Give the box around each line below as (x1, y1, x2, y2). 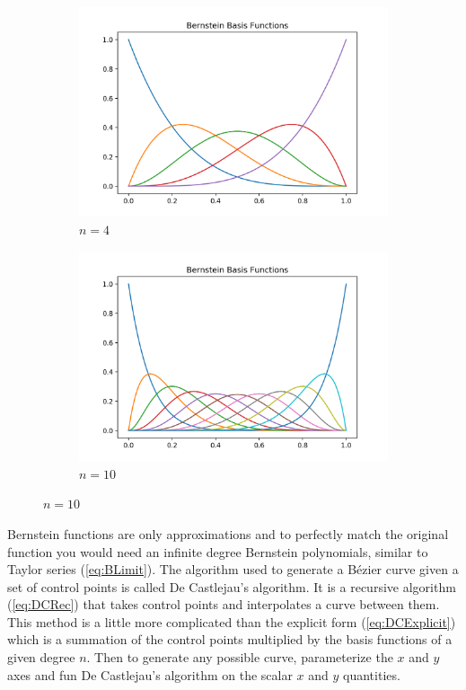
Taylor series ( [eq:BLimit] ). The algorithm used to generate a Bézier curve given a (7, 560, 459, 579)
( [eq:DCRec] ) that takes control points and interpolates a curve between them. (7, 595, 440, 614)
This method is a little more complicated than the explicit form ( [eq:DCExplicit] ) (7, 612, 456, 631)
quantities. (343, 665, 400, 684)
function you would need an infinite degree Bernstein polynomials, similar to (7, 542, 428, 561)
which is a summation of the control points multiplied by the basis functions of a (7, 630, 453, 649)
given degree (7, 648, 75, 667)
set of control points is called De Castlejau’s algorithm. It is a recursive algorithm (7, 577, 456, 596)
